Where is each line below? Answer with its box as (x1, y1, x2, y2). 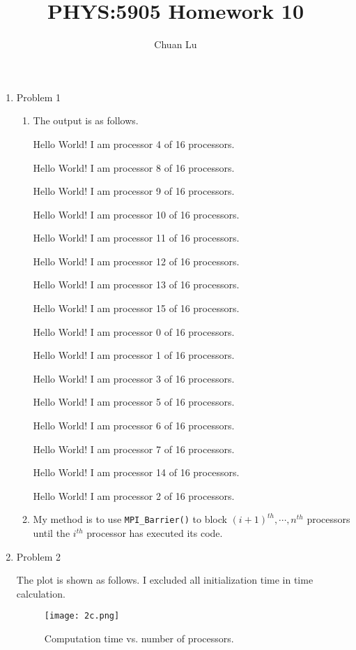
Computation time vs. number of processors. (44, 631, 234, 646)
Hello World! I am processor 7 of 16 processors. (33, 441, 235, 456)
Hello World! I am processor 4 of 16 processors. (33, 136, 235, 151)
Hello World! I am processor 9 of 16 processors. (33, 184, 235, 198)
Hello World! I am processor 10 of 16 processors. (33, 207, 240, 221)
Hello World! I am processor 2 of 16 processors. (33, 488, 235, 503)
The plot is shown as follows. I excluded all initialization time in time (16, 573, 314, 587)
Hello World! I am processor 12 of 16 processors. (33, 253, 240, 268)
